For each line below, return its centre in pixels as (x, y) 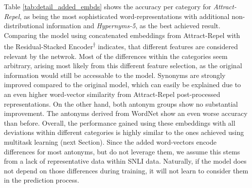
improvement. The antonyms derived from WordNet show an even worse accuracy (126, 113)
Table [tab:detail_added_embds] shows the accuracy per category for (108, 6)
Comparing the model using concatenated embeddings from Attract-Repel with (122, 35)
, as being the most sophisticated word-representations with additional (125, 16)
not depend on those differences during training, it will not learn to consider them (126, 170)
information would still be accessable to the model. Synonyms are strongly (115, 75)
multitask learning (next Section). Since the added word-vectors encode (110, 141)
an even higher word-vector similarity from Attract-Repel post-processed (112, 94)
